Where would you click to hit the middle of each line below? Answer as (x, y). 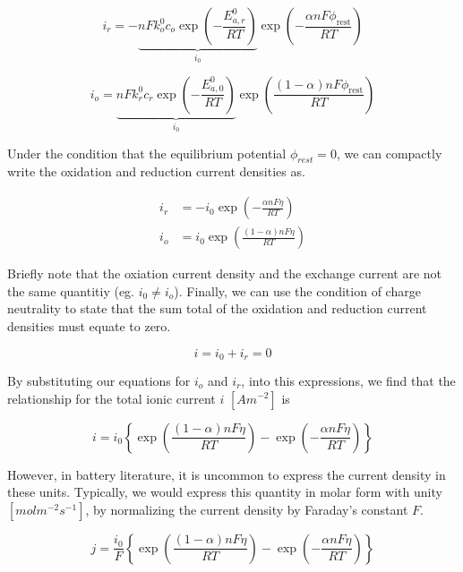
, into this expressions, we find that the (348, 380)
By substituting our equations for (99, 380)
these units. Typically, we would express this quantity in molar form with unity (225, 492)
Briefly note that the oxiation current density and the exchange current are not (225, 273)
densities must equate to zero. (89, 325)
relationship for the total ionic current (111, 398)
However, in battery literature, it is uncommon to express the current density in (227, 474)
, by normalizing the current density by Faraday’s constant (247, 509)
